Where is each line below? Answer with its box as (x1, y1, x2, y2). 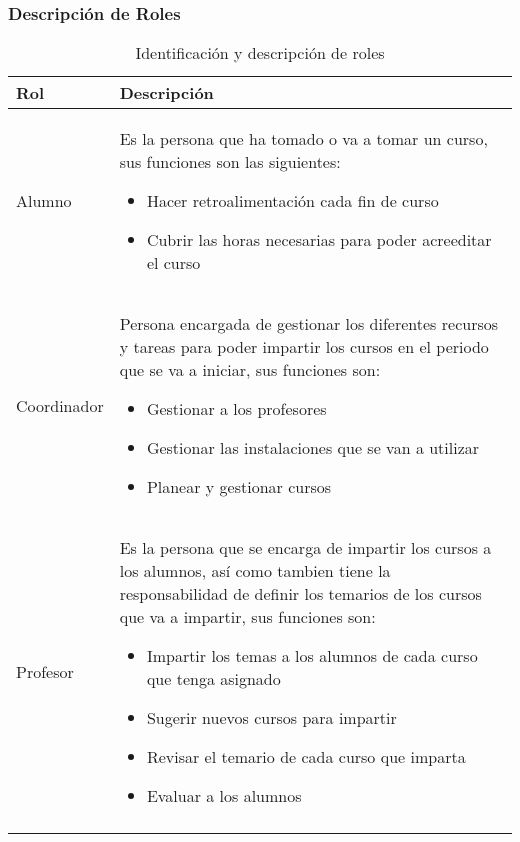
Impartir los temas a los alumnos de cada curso (146, 644, 478, 668)
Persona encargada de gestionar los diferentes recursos (119, 312, 499, 336)
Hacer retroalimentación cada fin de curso (146, 189, 439, 213)
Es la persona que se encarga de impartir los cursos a (119, 536, 492, 560)
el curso (146, 251, 201, 275)
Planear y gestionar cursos (146, 475, 332, 499)
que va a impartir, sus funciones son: (119, 605, 376, 629)
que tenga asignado (146, 667, 281, 691)
